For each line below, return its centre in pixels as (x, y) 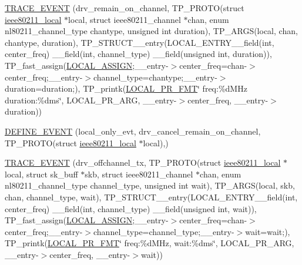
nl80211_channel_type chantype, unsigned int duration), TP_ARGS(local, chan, (151, 31)
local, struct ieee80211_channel (125, 19)
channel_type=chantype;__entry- (155, 77)
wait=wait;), (268, 231)
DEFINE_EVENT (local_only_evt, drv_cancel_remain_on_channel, (133, 131)
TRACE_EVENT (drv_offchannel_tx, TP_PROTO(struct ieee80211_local (143, 162)
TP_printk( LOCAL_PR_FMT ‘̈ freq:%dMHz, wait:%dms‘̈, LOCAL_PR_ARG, (150, 243)
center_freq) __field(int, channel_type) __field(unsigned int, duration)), (138, 54)
